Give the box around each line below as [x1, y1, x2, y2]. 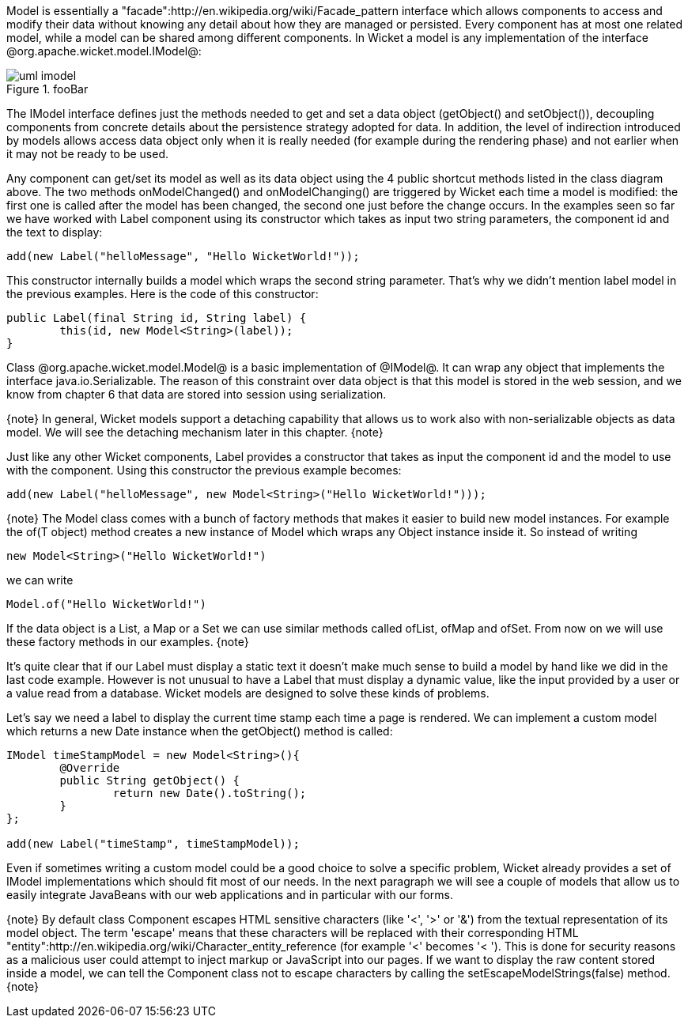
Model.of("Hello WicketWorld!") [6, 598, 206, 610]
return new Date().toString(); [112, 787, 307, 799]
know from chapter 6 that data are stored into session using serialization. [6, 387, 387, 401]
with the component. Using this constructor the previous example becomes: [6, 463, 402, 477]
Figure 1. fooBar [6, 82, 89, 96]
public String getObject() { [59, 774, 240, 787]
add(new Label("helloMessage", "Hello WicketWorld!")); [6, 250, 360, 263]
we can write [6, 573, 74, 587]
